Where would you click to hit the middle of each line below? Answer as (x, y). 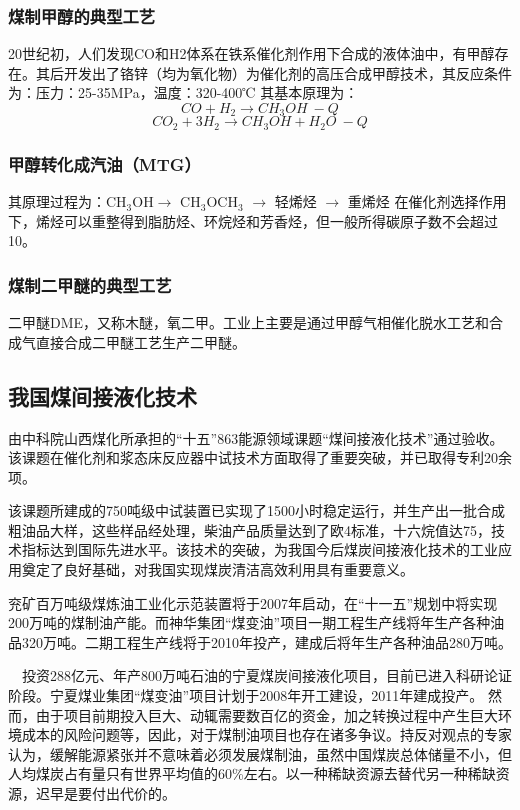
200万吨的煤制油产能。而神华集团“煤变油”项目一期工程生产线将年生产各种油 (256, 622)
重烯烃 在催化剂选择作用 (427, 201)
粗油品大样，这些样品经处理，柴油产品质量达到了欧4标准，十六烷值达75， (249, 529)
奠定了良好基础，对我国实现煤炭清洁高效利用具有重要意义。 (217, 569)
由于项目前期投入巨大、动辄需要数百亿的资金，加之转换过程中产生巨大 (266, 714)
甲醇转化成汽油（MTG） (104, 163)
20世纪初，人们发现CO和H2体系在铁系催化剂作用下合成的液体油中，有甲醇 (251, 53)
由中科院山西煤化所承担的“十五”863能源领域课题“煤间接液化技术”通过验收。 (256, 437)
